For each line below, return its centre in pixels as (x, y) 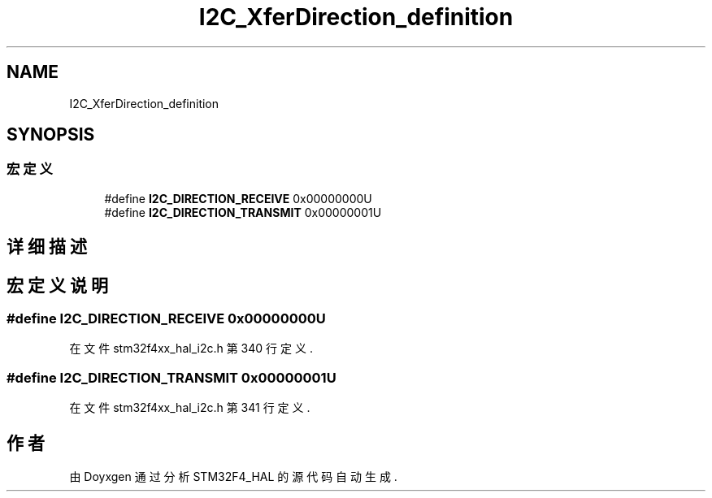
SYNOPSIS (51, 135)
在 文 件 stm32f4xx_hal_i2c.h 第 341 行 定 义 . (190, 408)
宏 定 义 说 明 (57, 285)
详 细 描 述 (47, 247)
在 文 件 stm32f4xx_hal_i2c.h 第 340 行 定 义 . (191, 349)
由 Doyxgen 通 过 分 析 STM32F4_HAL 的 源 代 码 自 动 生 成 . (233, 477)
